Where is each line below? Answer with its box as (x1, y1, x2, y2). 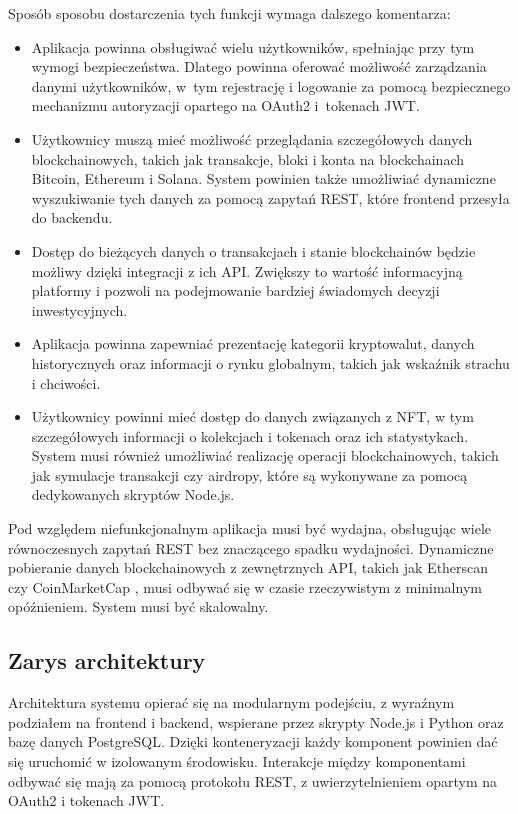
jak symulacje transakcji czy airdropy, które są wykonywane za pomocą (31, 464, 468, 485)
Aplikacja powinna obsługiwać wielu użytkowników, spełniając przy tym (31, 36, 475, 57)
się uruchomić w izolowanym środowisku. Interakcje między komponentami (8, 751, 466, 772)
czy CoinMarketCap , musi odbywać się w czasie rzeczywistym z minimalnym (8, 576, 482, 597)
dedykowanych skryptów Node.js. (31, 484, 235, 505)
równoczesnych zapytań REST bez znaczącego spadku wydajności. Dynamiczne (8, 537, 494, 558)
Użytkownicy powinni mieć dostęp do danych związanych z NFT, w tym (31, 406, 474, 427)
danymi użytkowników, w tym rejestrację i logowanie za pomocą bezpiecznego (31, 75, 511, 96)
